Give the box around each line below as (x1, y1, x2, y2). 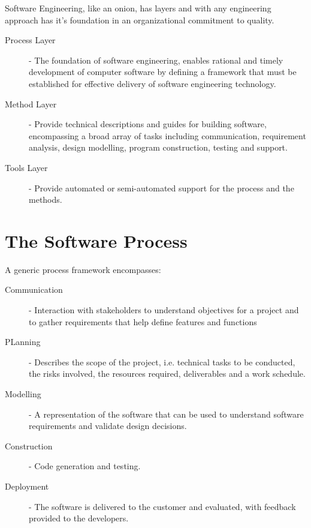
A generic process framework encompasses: (5, 263, 161, 275)
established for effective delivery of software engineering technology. (29, 77, 276, 89)
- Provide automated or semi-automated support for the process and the (29, 181, 294, 194)
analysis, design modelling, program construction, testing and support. (29, 141, 288, 154)
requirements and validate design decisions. (29, 419, 187, 432)
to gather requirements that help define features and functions (29, 315, 257, 328)
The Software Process (5, 228, 188, 253)
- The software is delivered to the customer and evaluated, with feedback (29, 500, 296, 512)
